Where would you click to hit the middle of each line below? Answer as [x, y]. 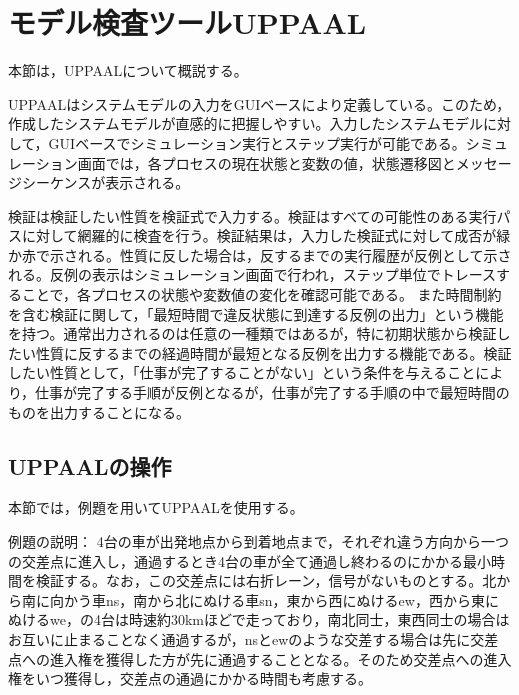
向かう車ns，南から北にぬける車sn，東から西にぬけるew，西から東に [274, 599]
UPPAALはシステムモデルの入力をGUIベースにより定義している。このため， [259, 103]
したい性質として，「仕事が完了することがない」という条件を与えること [242, 372]
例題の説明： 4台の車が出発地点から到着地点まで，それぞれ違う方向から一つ [259, 541]
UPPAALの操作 [90, 465]
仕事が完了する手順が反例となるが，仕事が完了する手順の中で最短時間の [272, 392]
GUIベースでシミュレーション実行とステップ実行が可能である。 [257, 142]
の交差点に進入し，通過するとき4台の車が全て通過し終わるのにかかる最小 [249, 560]
